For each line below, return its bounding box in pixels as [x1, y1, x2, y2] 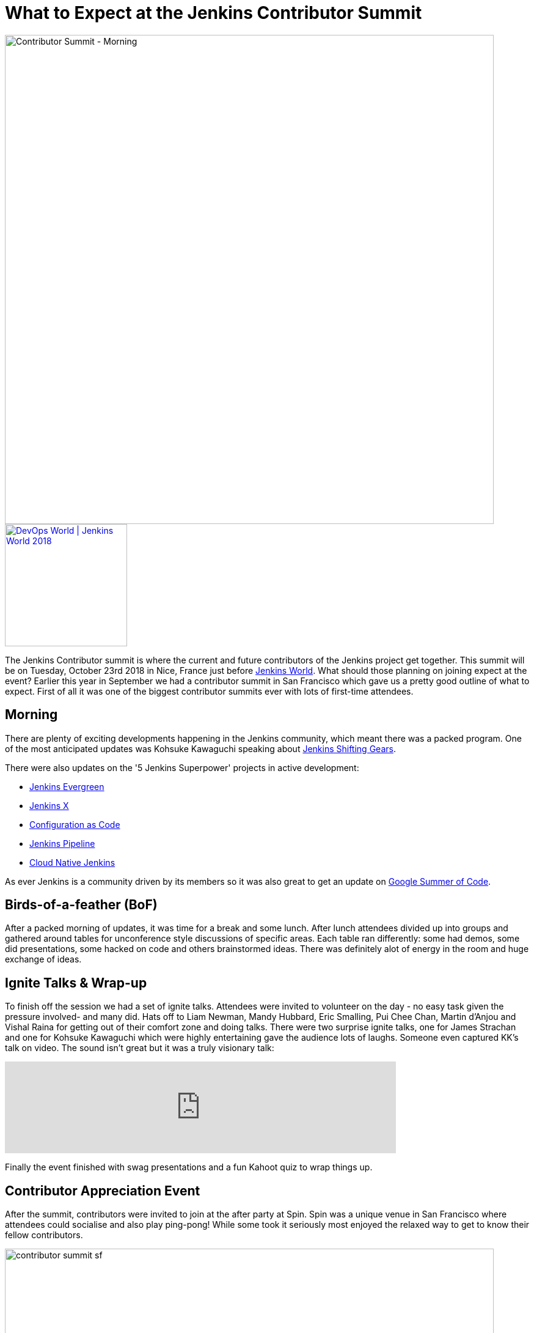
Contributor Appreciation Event [5, 1183, 200, 1198]
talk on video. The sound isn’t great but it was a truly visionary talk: [5, 1043, 274, 1054]
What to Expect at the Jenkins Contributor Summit [5, 2, 422, 23]
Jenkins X [29, 800, 69, 811]
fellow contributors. [5, 1230, 83, 1241]
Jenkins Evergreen [29, 781, 104, 792]
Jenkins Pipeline [29, 838, 95, 849]
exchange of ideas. [5, 954, 82, 965]
